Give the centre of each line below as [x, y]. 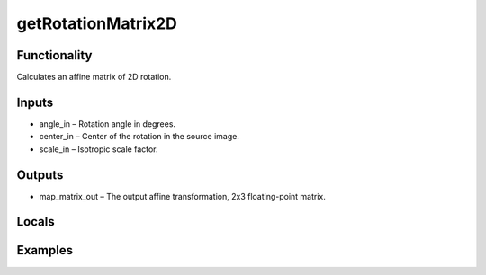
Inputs [35, 102]
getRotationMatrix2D [97, 23]
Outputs [40, 175]
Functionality [54, 55]
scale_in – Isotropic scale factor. [99, 149]
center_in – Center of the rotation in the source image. [139, 137]
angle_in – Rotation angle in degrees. [107, 124]
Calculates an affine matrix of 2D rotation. [94, 77]
